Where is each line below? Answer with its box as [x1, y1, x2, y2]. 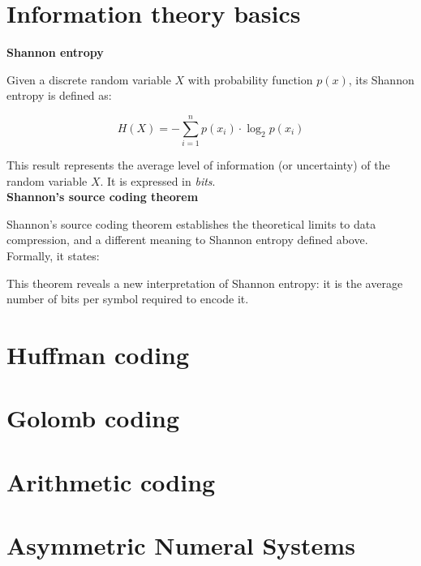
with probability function [187, 71, 313, 88]
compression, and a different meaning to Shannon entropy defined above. [6, 231, 368, 248]
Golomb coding [6, 401, 180, 435]
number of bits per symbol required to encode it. [6, 290, 249, 307]
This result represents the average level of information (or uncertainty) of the [6, 157, 390, 174]
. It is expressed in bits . [100, 172, 216, 189]
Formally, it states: [6, 247, 100, 264]
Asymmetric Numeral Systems [6, 529, 355, 562]
